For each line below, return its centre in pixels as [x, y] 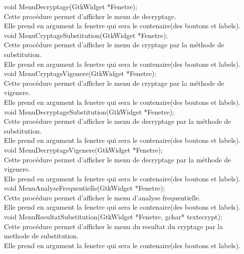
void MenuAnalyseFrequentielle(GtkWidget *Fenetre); [85, 188]
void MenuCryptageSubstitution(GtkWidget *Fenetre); [86, 35]
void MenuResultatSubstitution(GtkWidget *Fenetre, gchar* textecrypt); [113, 217]
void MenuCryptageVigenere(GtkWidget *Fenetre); [80, 73]
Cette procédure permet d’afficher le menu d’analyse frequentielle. [102, 197]
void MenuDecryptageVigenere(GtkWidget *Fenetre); [83, 149]
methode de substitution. [41, 236]
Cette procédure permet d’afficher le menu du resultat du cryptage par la [113, 226]
